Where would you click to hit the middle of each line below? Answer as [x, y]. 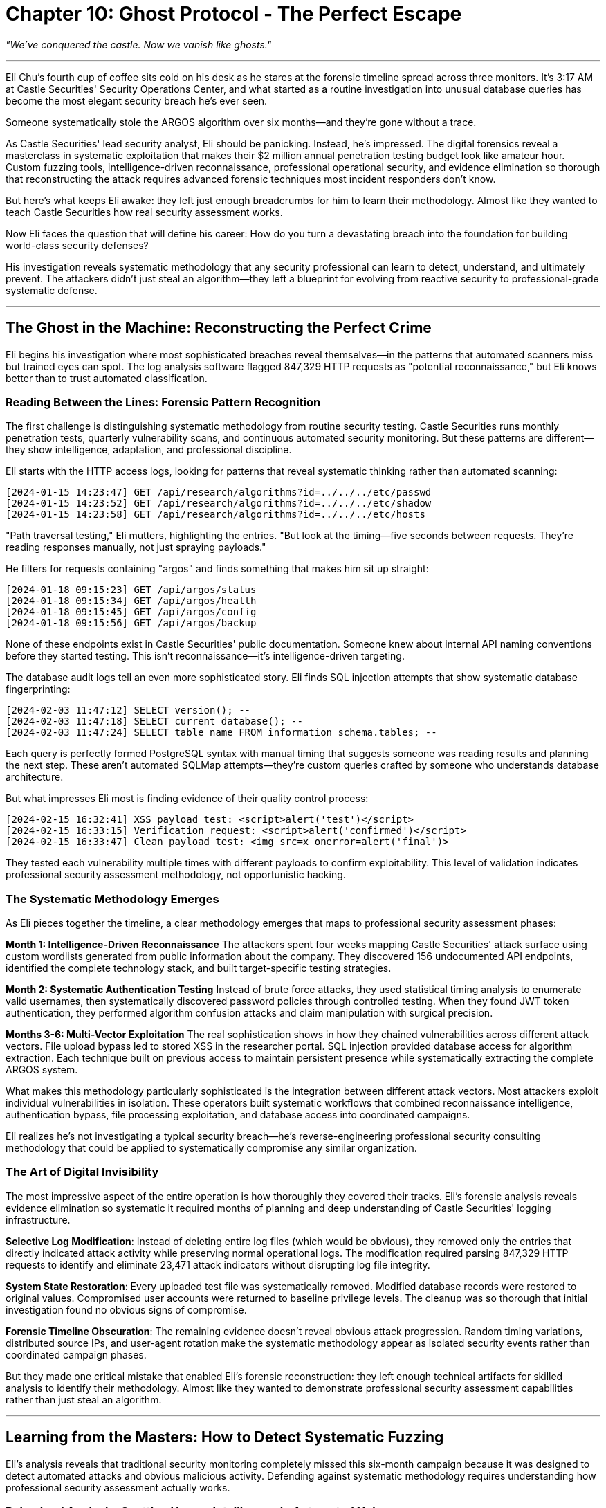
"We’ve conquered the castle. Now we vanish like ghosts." [139, 44]
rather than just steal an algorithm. [84, 1399]
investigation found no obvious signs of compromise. [126, 1309]
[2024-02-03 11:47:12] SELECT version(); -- [128, 710]
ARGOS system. [42, 1070]
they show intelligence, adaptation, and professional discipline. [149, 450]
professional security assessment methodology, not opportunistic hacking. [176, 875]
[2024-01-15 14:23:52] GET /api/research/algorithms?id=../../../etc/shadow [219, 503]
